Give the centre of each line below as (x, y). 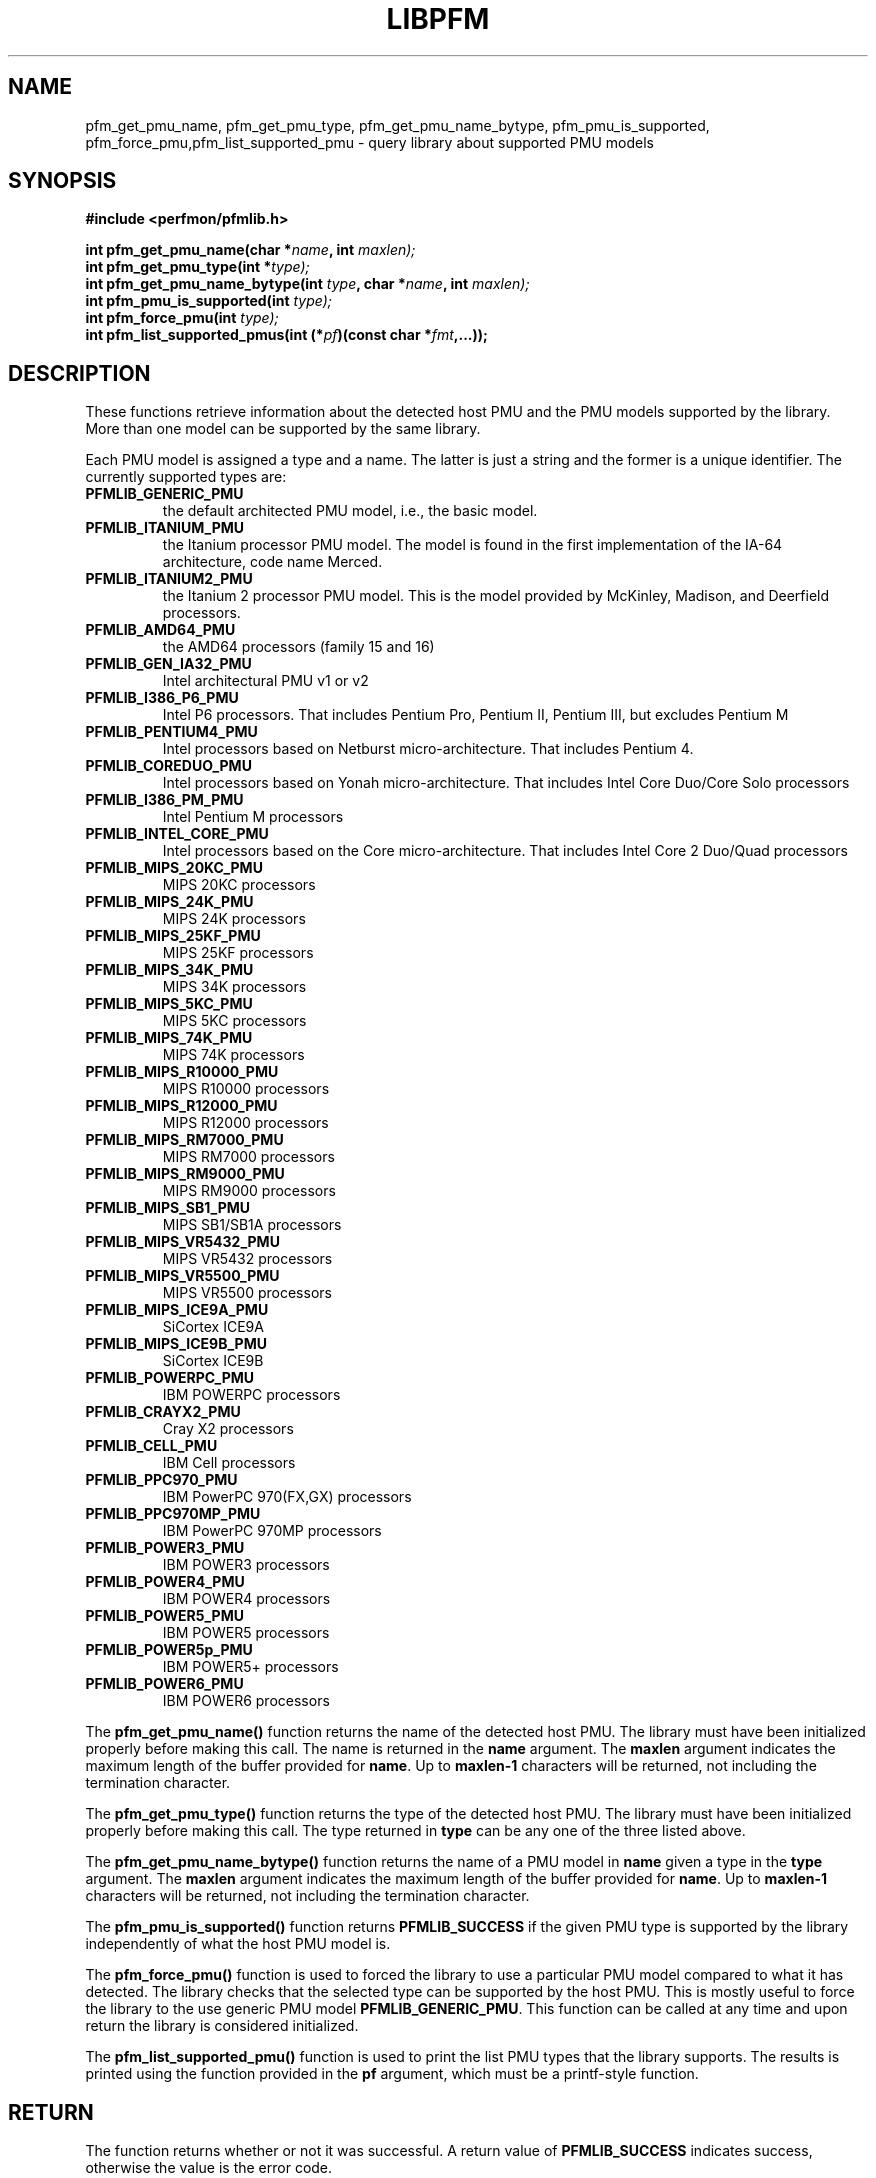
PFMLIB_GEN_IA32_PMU (168, 664)
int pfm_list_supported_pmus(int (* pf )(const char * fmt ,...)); (286, 335)
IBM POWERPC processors (251, 1395)
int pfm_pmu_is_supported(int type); (208, 301)
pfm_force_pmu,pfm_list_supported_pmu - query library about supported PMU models (369, 142)
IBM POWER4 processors (246, 1599)
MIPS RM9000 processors (249, 1191)
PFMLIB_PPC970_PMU (161, 1480)
